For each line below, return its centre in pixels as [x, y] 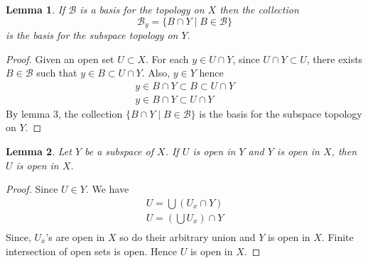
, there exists [335, 58]
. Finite [337, 236]
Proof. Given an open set [60, 58]
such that [57, 73]
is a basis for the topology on [142, 9]
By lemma [28, 113]
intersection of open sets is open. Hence [92, 251]
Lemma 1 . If [36, 9]
